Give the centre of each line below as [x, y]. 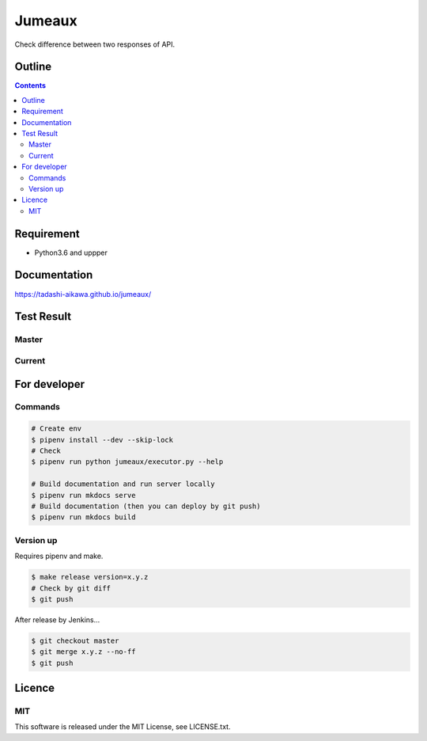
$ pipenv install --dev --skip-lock [102, 440]
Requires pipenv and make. [59, 556]
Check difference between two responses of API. [95, 44]
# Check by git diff [71, 588]
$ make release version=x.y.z [90, 577]
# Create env [57, 429]
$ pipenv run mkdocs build [83, 517]
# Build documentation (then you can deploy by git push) [146, 506]
